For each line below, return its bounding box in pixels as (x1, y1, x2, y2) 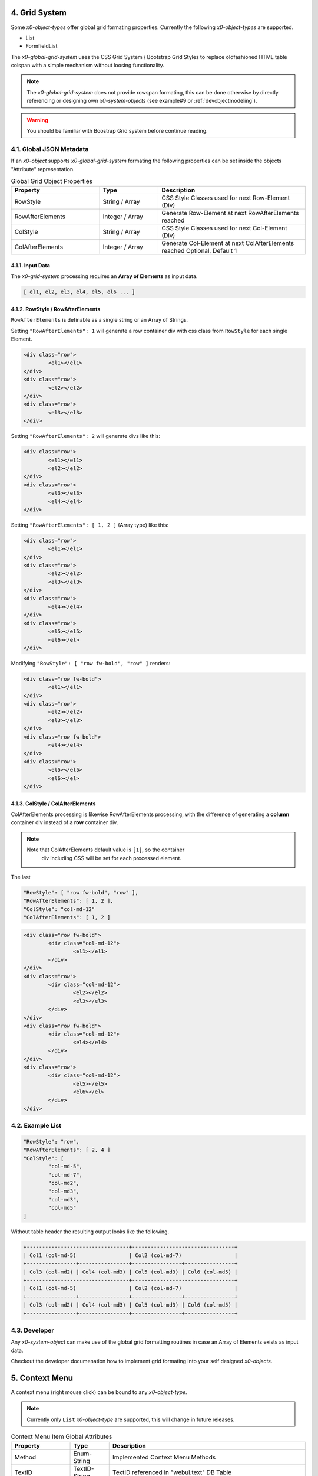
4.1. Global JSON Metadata (11, 145, 89, 153)
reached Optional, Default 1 (161, 247, 237, 255)
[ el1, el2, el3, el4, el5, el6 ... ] (23, 289, 135, 295)
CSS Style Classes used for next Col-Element (161, 224, 287, 233)
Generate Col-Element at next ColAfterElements (161, 239, 294, 247)
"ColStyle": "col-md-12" (23, 906, 95, 912)
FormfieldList (25, 43, 58, 50)
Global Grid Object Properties (11, 177, 92, 185)
